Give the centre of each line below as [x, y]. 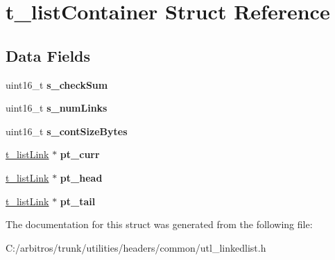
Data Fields [48, 55]
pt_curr [80, 154]
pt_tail [78, 201]
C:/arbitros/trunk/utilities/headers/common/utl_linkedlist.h [136, 247]
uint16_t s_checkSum [57, 84]
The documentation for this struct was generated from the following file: [159, 224]
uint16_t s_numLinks [57, 108]
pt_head [81, 177]
